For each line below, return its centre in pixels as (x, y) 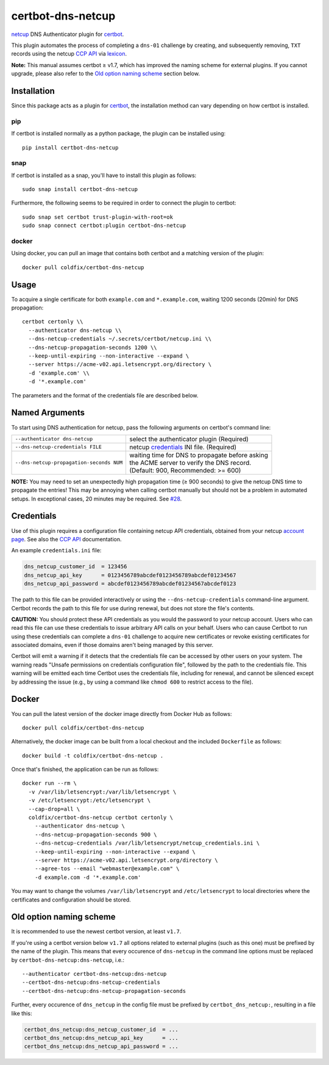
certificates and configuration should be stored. (71, 900)
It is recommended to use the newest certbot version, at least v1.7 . (96, 931)
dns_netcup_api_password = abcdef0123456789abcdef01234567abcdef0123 (130, 584)
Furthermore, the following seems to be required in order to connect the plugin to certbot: (124, 203)
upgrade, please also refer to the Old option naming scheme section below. (106, 74)
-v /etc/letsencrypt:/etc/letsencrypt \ (90, 800)
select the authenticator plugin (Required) (189, 439)
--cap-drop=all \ (54, 809)
